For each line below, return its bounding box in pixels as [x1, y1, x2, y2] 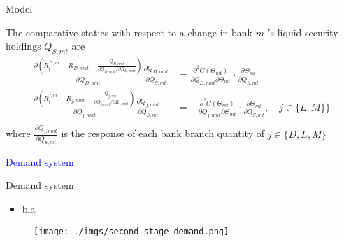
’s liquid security [267, 24, 338, 39]
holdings [6, 38, 41, 53]
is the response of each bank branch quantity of [61, 126, 264, 141]
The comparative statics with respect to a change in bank [6, 24, 252, 39]
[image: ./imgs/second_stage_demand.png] [34, 226, 229, 236]
